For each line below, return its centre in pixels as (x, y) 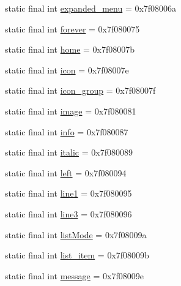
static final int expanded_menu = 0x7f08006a (91, 8)
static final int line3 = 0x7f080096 (68, 213)
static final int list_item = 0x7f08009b (77, 255)
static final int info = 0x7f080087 (67, 131)
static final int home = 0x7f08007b (70, 49)
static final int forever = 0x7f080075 (72, 28)
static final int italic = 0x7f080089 (69, 152)
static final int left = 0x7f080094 (66, 172)
